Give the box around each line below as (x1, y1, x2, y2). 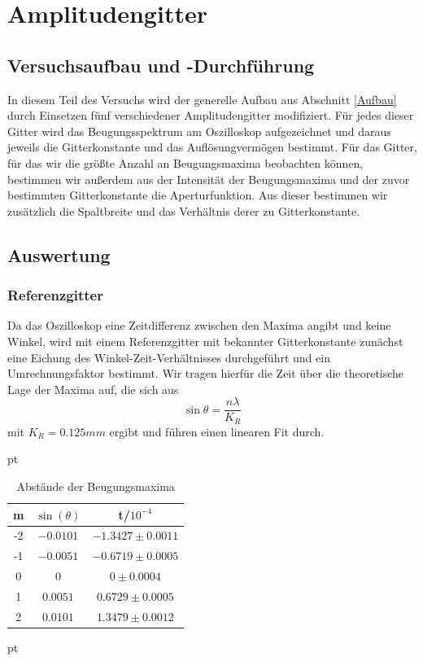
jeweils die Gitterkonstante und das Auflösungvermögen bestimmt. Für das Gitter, (7, 138, 417, 155)
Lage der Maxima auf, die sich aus (7, 380, 179, 397)
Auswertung (7, 242, 111, 267)
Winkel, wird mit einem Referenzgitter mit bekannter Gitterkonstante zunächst (7, 332, 403, 349)
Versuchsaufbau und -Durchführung (7, 52, 315, 77)
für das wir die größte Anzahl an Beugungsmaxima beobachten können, (7, 154, 364, 171)
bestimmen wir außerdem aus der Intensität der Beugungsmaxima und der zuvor (7, 170, 410, 187)
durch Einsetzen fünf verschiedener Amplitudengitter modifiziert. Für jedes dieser (7, 107, 414, 124)
